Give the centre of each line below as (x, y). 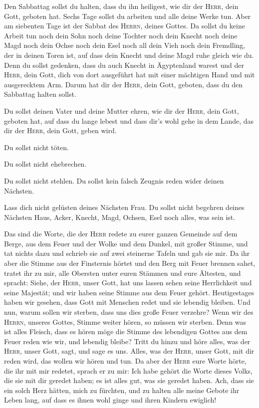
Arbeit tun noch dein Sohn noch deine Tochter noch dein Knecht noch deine (121, 35)
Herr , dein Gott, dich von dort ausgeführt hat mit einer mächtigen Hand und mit (129, 75)
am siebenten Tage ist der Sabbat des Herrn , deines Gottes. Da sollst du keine (125, 26)
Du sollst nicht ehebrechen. (45, 164)
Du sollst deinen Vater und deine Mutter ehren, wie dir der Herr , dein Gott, (122, 110)
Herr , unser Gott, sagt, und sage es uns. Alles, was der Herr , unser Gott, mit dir (129, 351)
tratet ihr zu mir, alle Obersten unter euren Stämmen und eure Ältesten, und (123, 273)
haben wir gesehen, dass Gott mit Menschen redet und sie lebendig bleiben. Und (127, 302)
